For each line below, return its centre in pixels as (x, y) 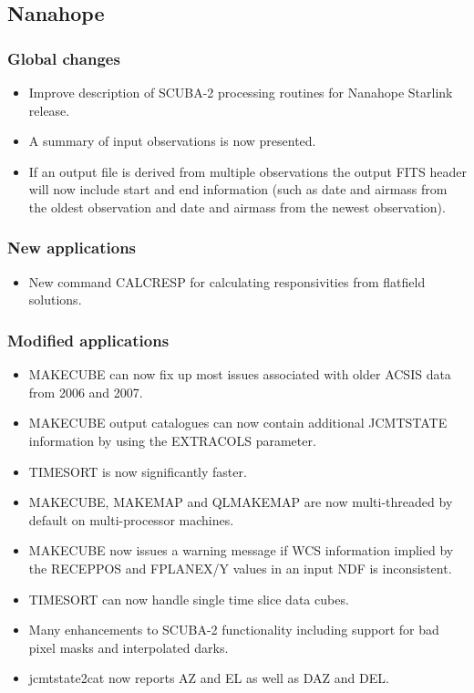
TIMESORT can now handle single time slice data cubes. (189, 599)
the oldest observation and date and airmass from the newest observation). (237, 207)
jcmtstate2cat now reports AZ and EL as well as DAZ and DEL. (209, 678)
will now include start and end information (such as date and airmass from (238, 189)
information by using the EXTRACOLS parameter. (172, 440)
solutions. (55, 300)
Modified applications (88, 340)
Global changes (64, 58)
